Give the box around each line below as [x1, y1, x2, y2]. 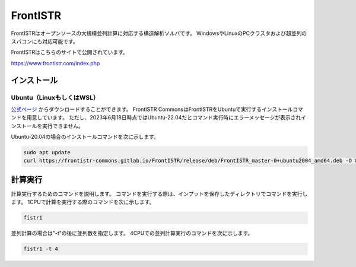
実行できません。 [42, 122, 84, 129]
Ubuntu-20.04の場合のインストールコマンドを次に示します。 [11, 133, 160, 141]
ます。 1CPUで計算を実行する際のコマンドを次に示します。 [11, 199, 155, 206]
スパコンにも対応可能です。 [11, 37, 78, 44]
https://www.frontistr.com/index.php [11, 59, 100, 66]
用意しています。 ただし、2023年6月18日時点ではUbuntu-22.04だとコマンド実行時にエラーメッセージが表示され [26, 114, 301, 121]
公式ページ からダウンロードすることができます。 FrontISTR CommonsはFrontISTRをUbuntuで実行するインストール [11, 106, 293, 113]
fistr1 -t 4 [23, 246, 59, 252]
